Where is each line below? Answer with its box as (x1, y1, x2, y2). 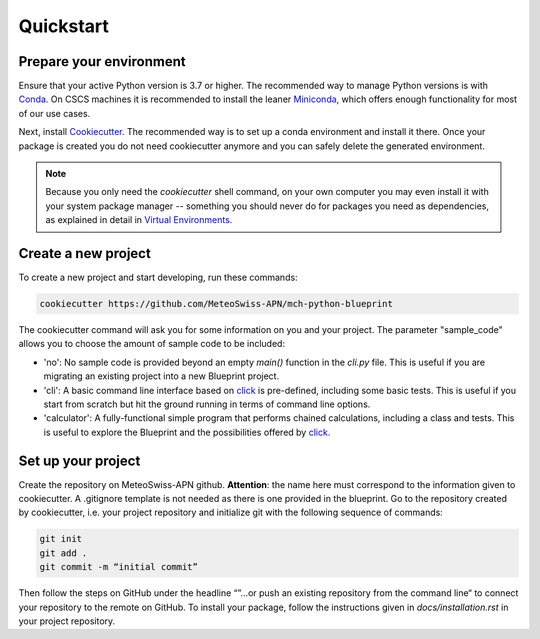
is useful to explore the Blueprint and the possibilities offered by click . (43, 426, 331, 438)
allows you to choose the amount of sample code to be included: (18, 338, 285, 350)
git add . (39, 547, 88, 559)
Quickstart (18, 15, 110, 37)
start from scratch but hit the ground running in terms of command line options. (43, 398, 371, 410)
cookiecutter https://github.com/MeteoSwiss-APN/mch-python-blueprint (39, 298, 394, 310)
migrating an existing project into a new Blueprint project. (43, 370, 280, 382)
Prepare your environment (18, 53, 186, 70)
